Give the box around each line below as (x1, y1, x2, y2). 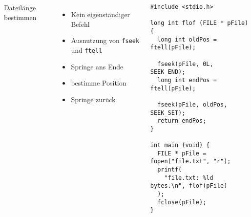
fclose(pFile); (157, 198, 207, 206)
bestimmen (4, 12, 37, 22)
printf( (157, 166, 182, 174)
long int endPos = (157, 76, 217, 84)
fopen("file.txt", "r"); (150, 158, 231, 165)
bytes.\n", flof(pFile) (150, 182, 228, 190)
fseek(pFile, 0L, (157, 60, 213, 67)
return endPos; (157, 117, 207, 125)
